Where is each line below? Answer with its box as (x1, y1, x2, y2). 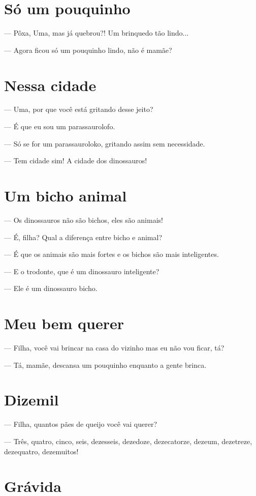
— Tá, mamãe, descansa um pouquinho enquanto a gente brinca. (4, 359, 207, 370)
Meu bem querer (4, 313, 124, 334)
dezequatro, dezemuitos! (4, 446, 79, 456)
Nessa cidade (4, 74, 97, 95)
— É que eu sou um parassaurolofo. (4, 121, 115, 132)
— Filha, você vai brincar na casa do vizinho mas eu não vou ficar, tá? (4, 342, 225, 353)
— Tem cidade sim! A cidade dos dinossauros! (4, 155, 147, 166)
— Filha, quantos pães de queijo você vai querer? (4, 419, 157, 429)
